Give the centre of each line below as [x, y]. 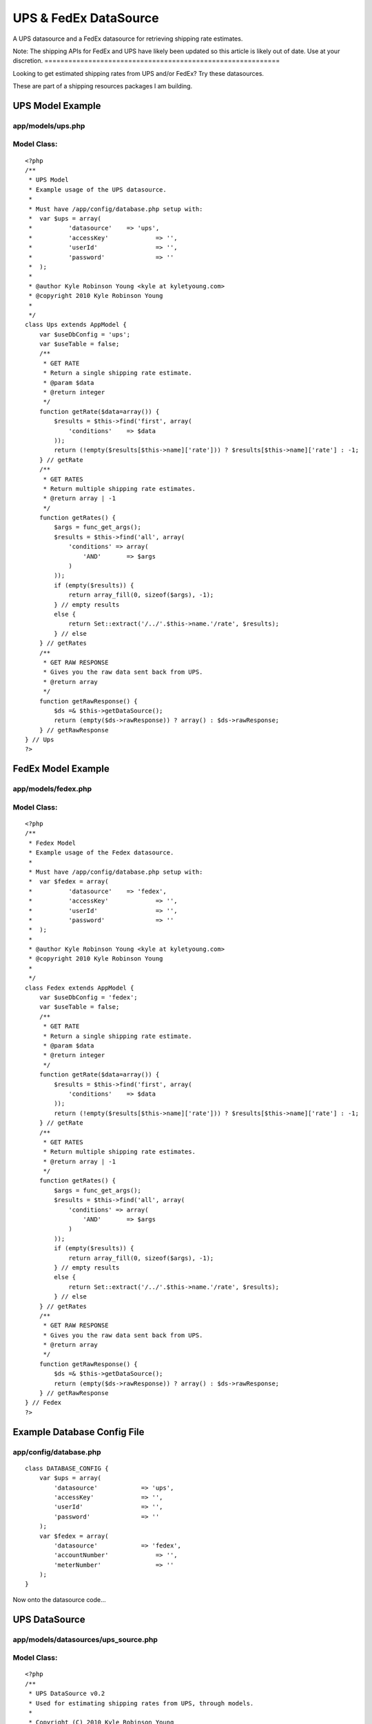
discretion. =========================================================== [146, 61]
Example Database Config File [79, 1432]
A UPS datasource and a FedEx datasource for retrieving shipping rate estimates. [128, 39]
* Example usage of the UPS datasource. [97, 189]
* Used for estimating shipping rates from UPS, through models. [141, 1703]
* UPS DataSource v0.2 [67, 1694]
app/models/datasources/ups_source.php [85, 1639]
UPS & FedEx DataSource [86, 18]
